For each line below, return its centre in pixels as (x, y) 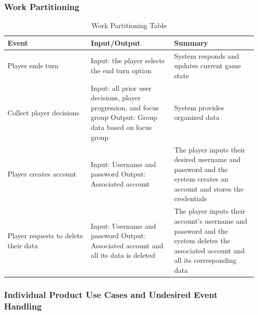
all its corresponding (205, 260)
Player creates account (42, 174)
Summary (191, 42)
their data (23, 245)
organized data (197, 117)
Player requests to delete (45, 235)
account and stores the (209, 188)
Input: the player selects (128, 60)
